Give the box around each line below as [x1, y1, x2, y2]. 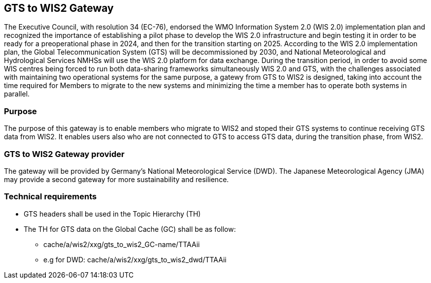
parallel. [4, 90, 30, 98]
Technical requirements [4, 191, 97, 202]
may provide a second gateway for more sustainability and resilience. [4, 175, 229, 184]
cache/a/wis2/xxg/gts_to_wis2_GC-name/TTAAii [43, 240, 200, 249]
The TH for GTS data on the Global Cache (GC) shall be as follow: [24, 224, 236, 233]
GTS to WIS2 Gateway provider [4, 149, 125, 159]
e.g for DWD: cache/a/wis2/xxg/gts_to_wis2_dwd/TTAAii [43, 255, 227, 264]
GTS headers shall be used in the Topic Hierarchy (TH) [24, 209, 201, 218]
